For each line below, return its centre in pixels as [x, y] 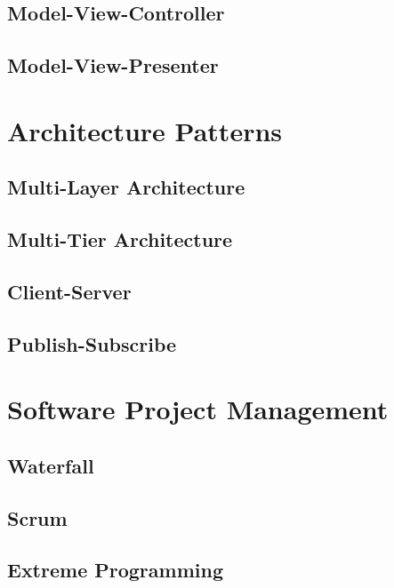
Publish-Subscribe [92, 343]
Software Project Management [198, 409]
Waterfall [51, 465]
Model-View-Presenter [113, 65]
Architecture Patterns [145, 130]
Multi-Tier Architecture [120, 239]
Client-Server [69, 291]
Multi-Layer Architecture [126, 187]
